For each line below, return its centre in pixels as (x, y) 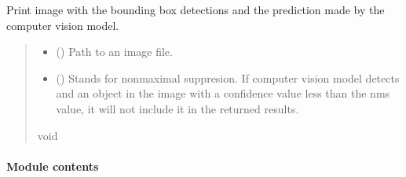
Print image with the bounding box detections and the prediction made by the (196, 9)
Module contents (53, 166)
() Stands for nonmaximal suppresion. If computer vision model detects (228, 77)
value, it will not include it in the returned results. (177, 108)
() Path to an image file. (114, 52)
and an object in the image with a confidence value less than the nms (223, 93)
